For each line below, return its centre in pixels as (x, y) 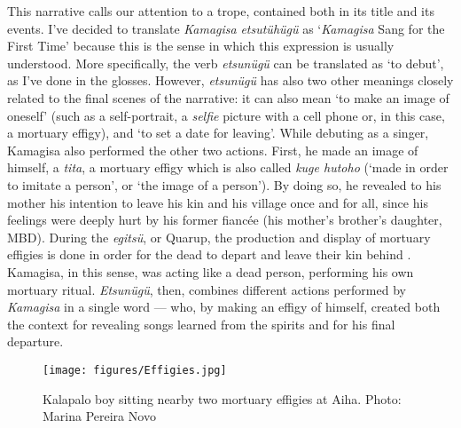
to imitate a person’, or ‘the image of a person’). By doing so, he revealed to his (224, 184)
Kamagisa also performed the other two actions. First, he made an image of (213, 150)
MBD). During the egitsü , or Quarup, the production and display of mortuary (219, 237)
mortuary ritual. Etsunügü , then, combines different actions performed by (207, 289)
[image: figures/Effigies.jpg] (135, 370)
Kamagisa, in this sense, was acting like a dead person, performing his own (211, 271)
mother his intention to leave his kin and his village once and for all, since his (218, 202)
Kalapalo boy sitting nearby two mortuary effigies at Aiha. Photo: (222, 398)
